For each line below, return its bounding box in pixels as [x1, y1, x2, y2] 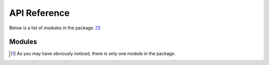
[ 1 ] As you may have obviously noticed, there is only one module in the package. [10, 51, 176, 57]
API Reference [9, 7, 70, 18]
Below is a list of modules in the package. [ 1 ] [9, 25, 101, 31]
